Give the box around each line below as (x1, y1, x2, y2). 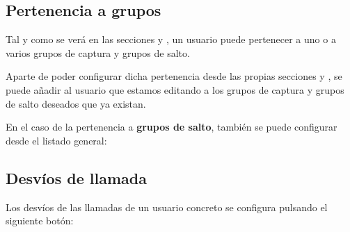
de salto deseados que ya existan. (6, 96, 146, 110)
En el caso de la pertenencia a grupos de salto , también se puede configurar (6, 119, 337, 134)
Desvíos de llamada (6, 167, 147, 188)
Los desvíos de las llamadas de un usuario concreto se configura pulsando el (6, 199, 328, 214)
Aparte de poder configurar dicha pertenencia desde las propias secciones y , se (6, 69, 342, 83)
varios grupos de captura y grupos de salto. (6, 45, 190, 60)
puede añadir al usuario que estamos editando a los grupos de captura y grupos (6, 82, 344, 97)
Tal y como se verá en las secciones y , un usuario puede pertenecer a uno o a (6, 32, 336, 47)
